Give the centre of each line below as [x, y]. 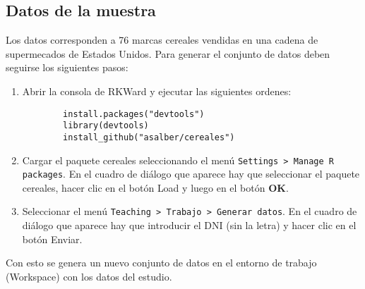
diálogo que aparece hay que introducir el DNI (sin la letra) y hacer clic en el [189, 225]
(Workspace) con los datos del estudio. [89, 276]
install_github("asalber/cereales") [149, 137]
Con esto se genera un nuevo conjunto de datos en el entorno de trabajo [161, 263]
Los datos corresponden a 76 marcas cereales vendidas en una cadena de [162, 40]
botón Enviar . [52, 239]
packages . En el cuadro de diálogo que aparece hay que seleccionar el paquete [191, 174]
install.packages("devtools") [134, 114]
